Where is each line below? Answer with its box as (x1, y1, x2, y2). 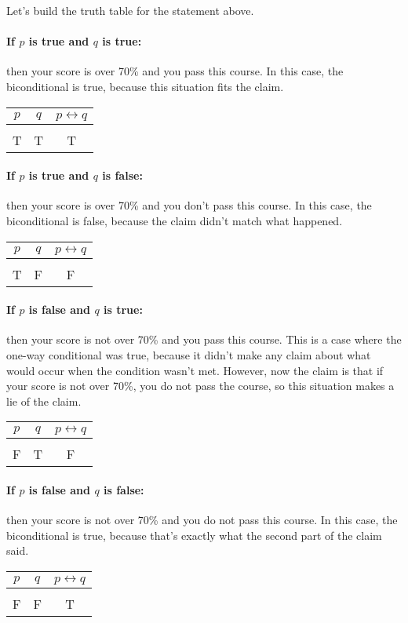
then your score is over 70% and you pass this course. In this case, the (6, 63, 344, 79)
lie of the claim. (6, 392, 82, 409)
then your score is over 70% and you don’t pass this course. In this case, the (6, 197, 372, 213)
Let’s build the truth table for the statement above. (6, 2, 254, 18)
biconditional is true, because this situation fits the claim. (6, 78, 284, 94)
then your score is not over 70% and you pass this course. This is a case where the (6, 331, 402, 348)
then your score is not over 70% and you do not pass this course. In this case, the (6, 512, 398, 528)
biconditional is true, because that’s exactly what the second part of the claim (6, 526, 382, 543)
